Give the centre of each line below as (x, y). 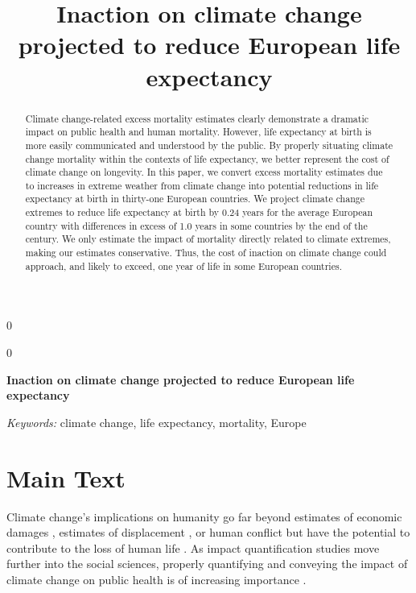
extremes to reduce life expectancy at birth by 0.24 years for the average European (199, 212)
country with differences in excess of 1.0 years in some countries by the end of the (196, 225)
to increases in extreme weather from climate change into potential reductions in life (202, 185)
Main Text (66, 477)
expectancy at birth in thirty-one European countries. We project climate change (195, 199)
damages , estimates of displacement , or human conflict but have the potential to (208, 532)
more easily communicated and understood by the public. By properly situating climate (209, 145)
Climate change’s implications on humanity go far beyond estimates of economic (204, 516)
